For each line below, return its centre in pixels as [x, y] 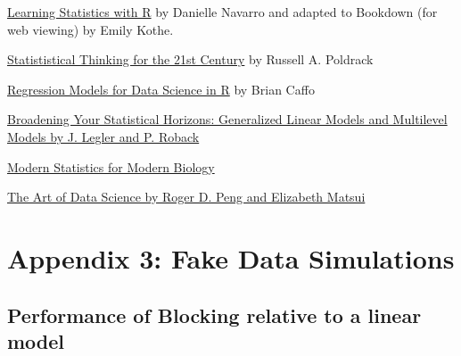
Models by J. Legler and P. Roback [103, 136]
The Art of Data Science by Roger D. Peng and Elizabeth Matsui [186, 197]
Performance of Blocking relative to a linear [214, 315]
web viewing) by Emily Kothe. [91, 29]
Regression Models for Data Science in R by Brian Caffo [161, 89]
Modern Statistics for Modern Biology [111, 166]
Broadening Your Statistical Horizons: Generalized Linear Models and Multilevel [227, 119]
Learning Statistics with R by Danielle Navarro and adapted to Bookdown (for [222, 12]
